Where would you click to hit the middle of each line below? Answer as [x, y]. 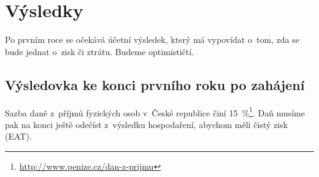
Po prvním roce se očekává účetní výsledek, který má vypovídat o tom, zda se [152, 40]
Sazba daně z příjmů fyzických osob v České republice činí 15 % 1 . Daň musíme [155, 111]
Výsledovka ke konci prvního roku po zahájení [155, 84]
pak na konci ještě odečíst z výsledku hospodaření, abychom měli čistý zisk [146, 124]
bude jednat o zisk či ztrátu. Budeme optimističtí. [99, 51]
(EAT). [18, 136]
